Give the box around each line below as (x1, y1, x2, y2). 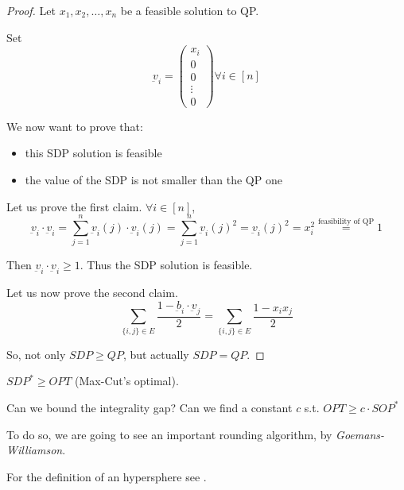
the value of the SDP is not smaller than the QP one (25, 172, 282, 188)
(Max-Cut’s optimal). (75, 372, 179, 389)
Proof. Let (6, 2, 56, 18)
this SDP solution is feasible (25, 145, 162, 161)
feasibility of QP (318, 218, 375, 226)
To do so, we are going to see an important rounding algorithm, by (6, 426, 332, 442)
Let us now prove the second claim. (6, 284, 178, 301)
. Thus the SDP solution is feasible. (80, 257, 253, 273)
